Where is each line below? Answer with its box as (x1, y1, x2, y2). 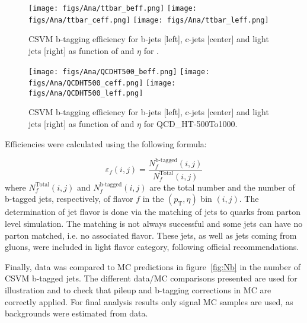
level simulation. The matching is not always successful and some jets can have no (5, 217, 303, 230)
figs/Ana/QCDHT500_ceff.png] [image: (28, 79, 176, 88)
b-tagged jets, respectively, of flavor (5, 192, 133, 205)
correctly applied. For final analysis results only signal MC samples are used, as (5, 295, 293, 308)
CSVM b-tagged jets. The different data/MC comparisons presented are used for (5, 272, 298, 284)
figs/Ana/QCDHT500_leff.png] (28, 88, 143, 97)
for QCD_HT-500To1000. (143, 118, 238, 130)
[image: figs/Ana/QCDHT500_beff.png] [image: (28, 67, 210, 76)
